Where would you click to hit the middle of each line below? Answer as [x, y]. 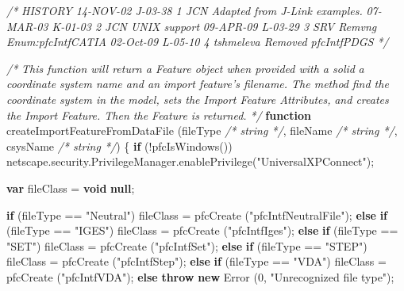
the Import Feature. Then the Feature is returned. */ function [159, 115]
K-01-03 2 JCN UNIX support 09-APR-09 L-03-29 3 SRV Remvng [214, 26]
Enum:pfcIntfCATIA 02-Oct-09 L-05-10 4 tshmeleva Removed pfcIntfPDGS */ [198, 42]
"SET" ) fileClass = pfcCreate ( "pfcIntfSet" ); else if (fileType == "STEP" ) [187, 245]
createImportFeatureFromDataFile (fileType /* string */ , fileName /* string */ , [202, 130]
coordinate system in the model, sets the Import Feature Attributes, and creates [198, 99]
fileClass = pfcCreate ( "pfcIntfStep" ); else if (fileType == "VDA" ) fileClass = [196, 261]
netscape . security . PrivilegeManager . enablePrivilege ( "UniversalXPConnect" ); [190, 161]
